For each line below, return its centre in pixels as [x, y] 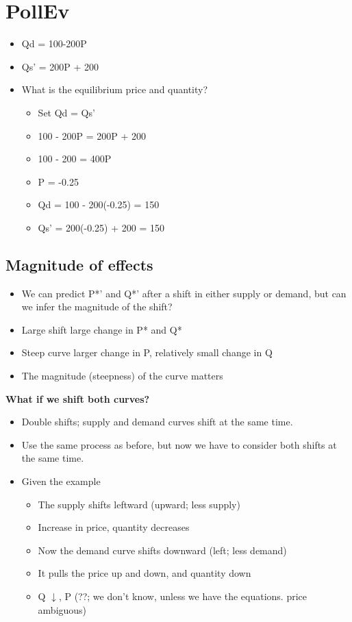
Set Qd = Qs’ [66, 112]
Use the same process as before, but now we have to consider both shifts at [179, 444]
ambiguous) [62, 609]
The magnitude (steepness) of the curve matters [122, 376]
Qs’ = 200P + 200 [60, 66]
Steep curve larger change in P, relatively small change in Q [147, 352]
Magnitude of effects [79, 264]
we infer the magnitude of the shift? [97, 307]
